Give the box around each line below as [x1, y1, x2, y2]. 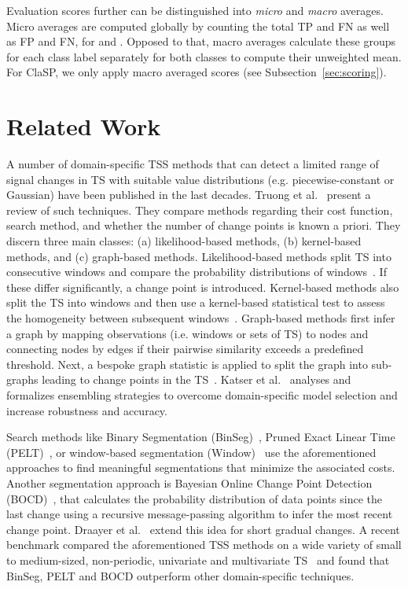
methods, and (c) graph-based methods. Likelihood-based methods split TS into [6, 248, 391, 264]
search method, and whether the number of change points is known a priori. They [6, 217, 401, 234]
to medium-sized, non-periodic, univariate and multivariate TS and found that [6, 551, 390, 568]
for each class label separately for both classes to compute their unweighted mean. [6, 48, 402, 64]
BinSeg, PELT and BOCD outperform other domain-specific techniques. [6, 567, 355, 583]
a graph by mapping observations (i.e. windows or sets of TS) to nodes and [6, 325, 369, 341]
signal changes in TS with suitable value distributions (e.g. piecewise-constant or [6, 171, 395, 187]
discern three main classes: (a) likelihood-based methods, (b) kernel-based [6, 233, 362, 249]
